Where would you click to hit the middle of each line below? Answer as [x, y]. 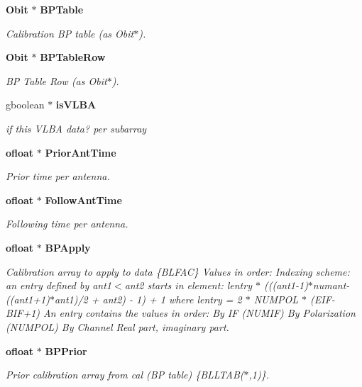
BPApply [68, 247]
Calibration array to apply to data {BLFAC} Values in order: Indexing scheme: [178, 271]
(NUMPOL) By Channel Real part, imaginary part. [117, 326]
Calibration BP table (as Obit [70, 33]
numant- [331, 285]
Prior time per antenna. [58, 176]
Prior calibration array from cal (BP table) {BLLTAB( [125, 375]
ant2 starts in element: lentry [188, 285]
